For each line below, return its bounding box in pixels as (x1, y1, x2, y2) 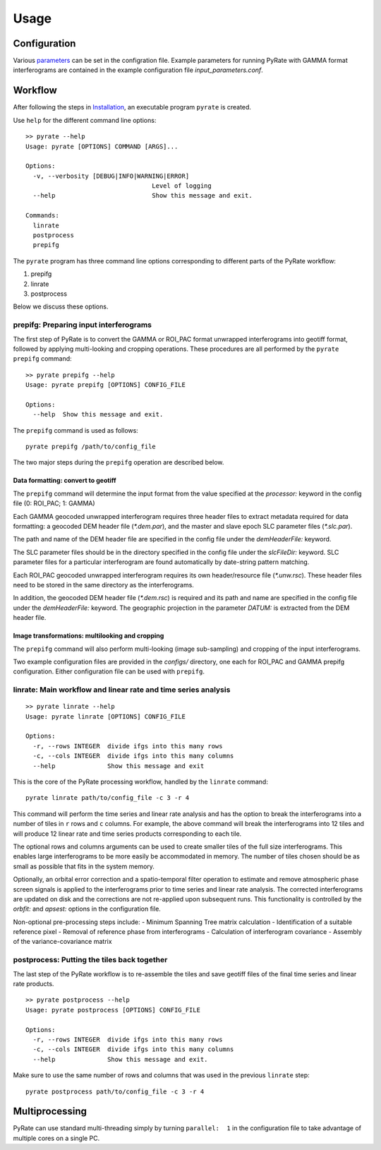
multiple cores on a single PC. (13, 1134, 100, 1142)
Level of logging (152, 182, 212, 190)
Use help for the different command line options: (13, 116, 157, 124)
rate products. (13, 979, 54, 988)
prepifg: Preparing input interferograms (13, 320, 152, 330)
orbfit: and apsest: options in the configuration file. (13, 904, 162, 914)
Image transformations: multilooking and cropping (13, 632, 164, 640)
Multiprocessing (13, 1106, 87, 1118)
